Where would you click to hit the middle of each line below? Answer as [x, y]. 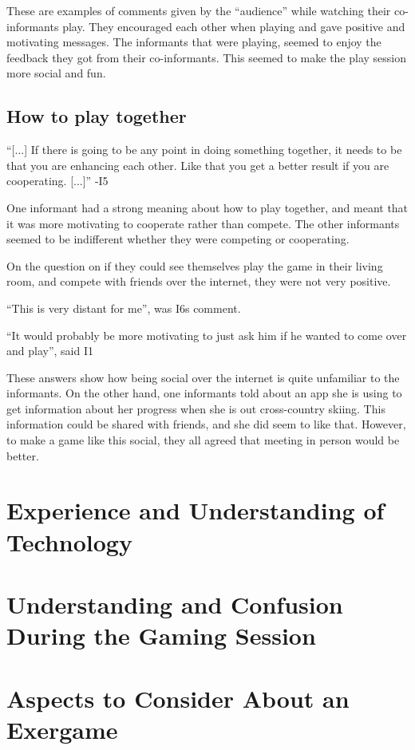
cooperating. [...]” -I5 [57, 181]
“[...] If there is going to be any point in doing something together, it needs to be [204, 150]
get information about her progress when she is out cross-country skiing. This [196, 408]
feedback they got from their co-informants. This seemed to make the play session [207, 57]
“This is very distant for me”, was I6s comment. [124, 308]
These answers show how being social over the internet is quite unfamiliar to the [203, 377]
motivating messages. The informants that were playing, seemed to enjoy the [194, 42]
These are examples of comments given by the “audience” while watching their [199, 10]
